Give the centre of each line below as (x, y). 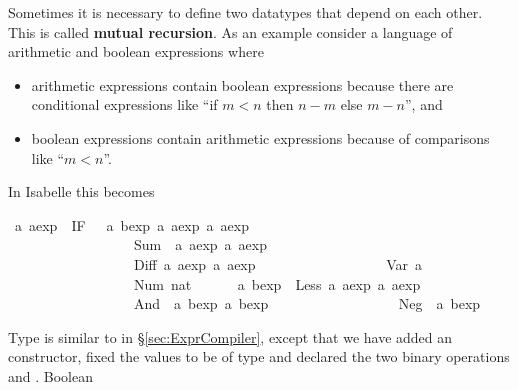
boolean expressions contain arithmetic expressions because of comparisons (260, 137)
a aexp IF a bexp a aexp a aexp (131, 224)
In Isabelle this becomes (81, 191)
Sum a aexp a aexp (200, 244)
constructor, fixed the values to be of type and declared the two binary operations (259, 356)
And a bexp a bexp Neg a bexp (307, 303)
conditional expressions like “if (124, 104)
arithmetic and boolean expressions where (136, 51)
